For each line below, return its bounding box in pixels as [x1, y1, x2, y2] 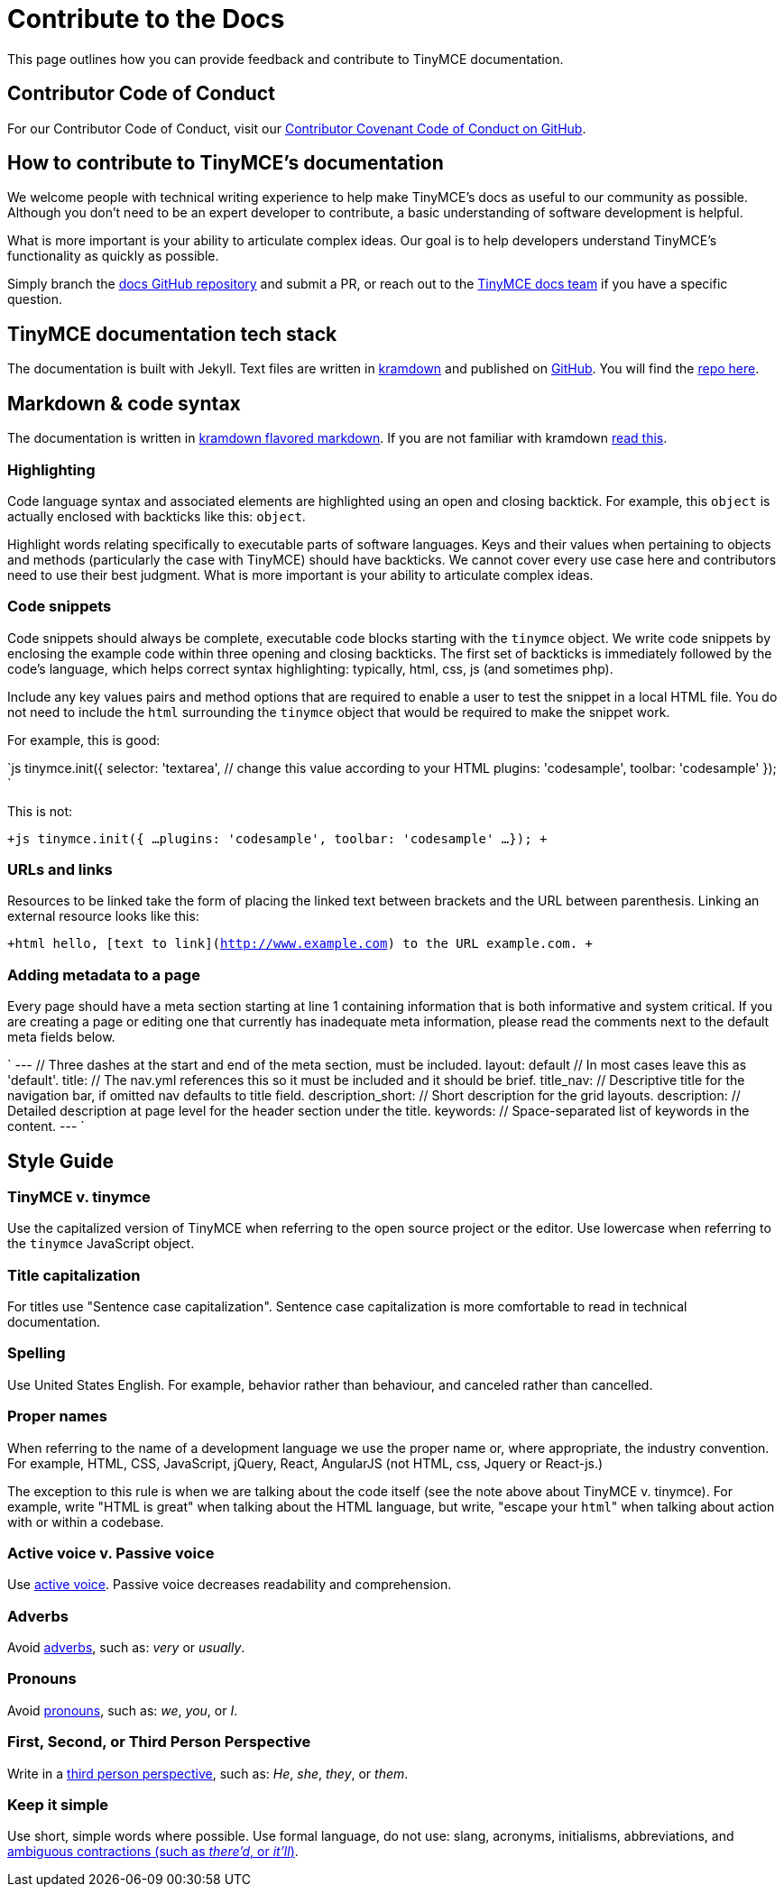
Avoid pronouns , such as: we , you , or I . [7, 1702, 238, 1718]
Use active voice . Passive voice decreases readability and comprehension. [7, 1577, 452, 1593]
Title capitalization [7, 1265, 141, 1284]
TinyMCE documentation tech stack [7, 322, 337, 345]
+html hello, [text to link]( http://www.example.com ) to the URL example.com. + [7, 936, 594, 952]
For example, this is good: [7, 731, 161, 748]
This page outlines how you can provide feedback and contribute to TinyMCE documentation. [7, 51, 564, 67]
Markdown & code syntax [7, 391, 241, 415]
